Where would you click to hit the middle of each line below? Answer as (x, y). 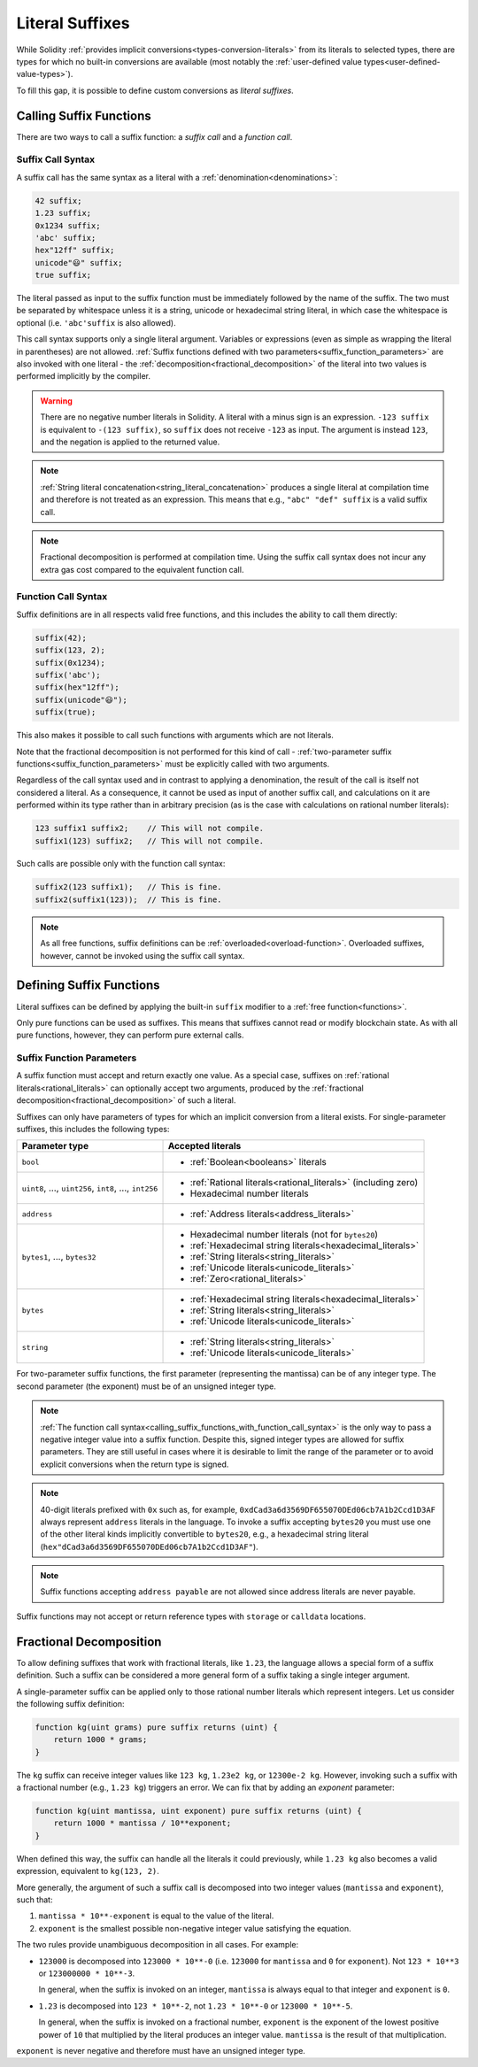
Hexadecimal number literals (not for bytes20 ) (284, 1235)
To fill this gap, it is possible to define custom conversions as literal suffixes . (155, 90)
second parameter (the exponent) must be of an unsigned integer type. (146, 1386)
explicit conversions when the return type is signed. (135, 1464)
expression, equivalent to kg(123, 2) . (88, 1871)
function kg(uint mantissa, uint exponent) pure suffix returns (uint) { (198, 1811)
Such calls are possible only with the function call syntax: (121, 864)
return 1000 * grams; (100, 1740)
